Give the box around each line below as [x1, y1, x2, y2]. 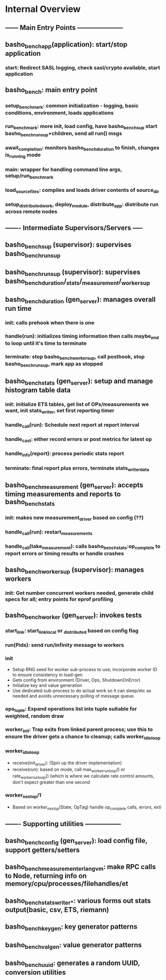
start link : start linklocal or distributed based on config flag [5, 627, 139, 635]
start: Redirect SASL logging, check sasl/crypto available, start [5, 64, 161, 71]
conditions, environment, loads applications [5, 109, 114, 116]
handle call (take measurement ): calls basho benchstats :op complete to [5, 543, 161, 551]
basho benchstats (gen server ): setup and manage [5, 377, 153, 387]
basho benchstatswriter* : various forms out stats [5, 896, 151, 906]
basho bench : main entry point [5, 86, 98, 96]
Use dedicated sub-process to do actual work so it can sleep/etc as [12, 688, 152, 694]
